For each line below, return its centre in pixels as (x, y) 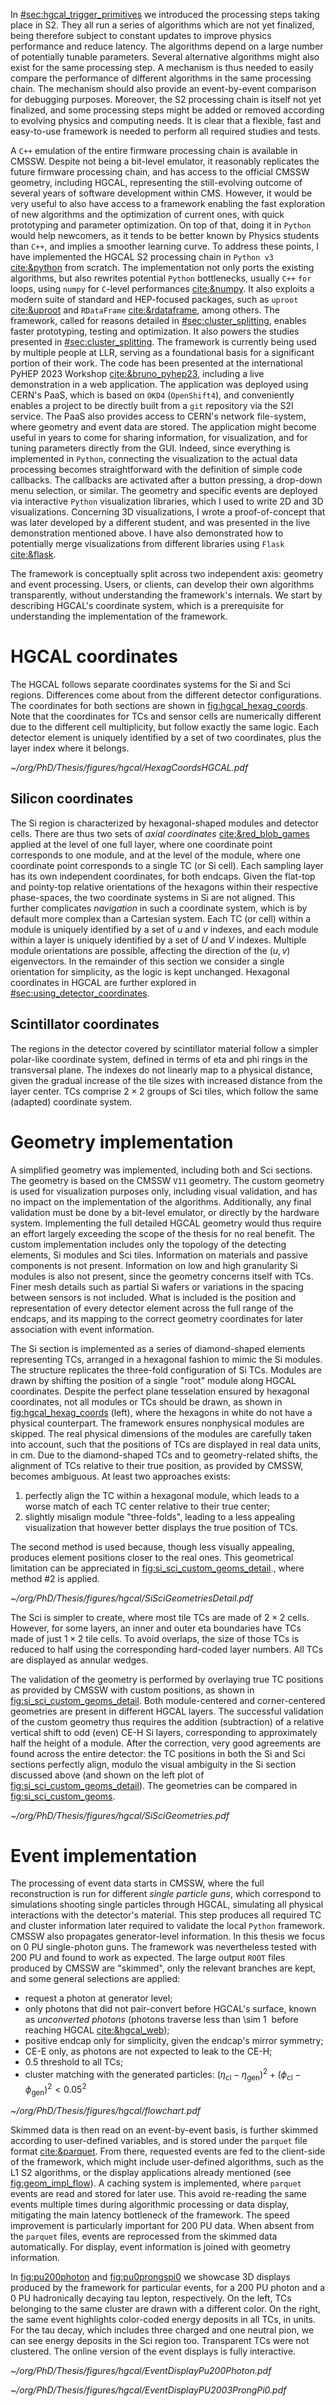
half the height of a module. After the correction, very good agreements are (166, 1743)
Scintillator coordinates (85, 1024)
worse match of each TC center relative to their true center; (147, 1506)
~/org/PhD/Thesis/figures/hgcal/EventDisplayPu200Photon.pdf (141, 2371)
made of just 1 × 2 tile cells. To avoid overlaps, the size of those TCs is (155, 1638)
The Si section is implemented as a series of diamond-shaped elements (158, 1348)
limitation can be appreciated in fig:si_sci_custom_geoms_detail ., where (157, 1568)
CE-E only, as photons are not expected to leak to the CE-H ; (148, 2051)
